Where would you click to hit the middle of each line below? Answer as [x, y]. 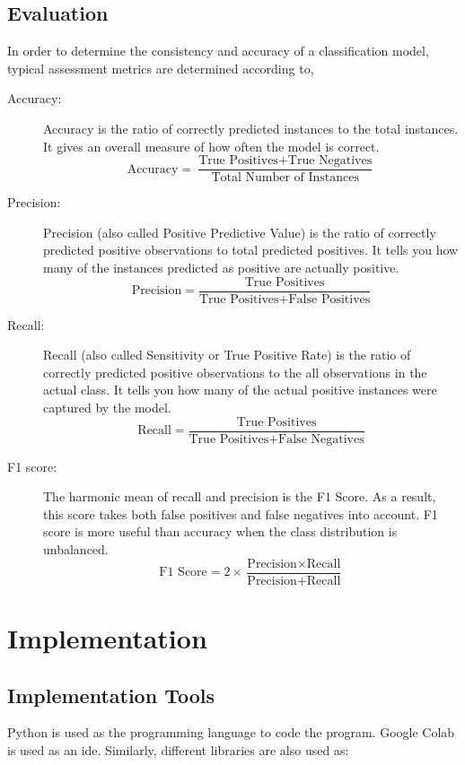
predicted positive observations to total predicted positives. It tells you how [251, 250]
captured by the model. [107, 408]
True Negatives [330, 161]
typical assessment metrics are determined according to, [161, 68]
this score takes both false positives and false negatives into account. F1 [241, 513]
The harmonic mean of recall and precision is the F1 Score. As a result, [240, 496]
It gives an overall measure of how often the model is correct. [211, 146]
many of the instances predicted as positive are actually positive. [221, 268]
